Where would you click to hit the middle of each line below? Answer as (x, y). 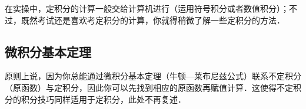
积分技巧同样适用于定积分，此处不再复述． (103, 99)
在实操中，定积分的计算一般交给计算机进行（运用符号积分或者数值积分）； (147, 8)
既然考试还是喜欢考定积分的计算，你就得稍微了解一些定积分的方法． (153, 20)
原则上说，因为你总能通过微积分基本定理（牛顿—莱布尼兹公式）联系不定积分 (153, 76)
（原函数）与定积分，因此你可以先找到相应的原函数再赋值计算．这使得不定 (149, 87)
